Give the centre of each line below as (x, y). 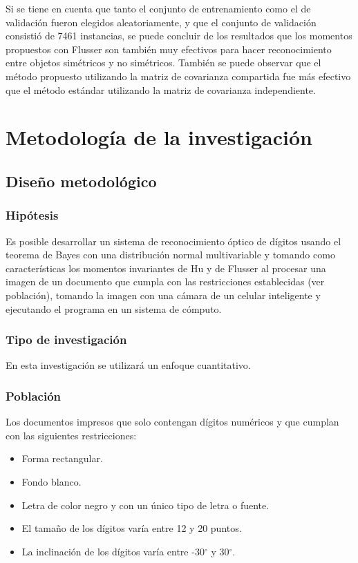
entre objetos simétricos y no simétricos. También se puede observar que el (163, 63)
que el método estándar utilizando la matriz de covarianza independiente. (161, 89)
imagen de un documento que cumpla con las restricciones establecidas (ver (165, 281)
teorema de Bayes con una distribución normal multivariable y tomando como (170, 255)
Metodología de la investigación (159, 137)
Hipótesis (32, 215)
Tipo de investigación (66, 340)
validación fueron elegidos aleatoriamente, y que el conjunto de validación (161, 22)
